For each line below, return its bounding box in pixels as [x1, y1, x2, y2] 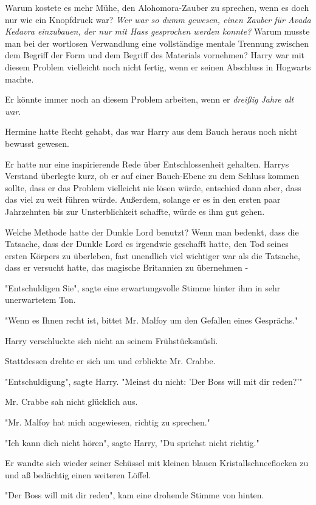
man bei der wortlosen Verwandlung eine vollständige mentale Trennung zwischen [5, 36, 309, 49]
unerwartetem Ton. [5, 293, 76, 306]
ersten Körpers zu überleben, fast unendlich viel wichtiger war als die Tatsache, [5, 249, 300, 262]
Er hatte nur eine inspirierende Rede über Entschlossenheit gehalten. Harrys [5, 157, 289, 170]
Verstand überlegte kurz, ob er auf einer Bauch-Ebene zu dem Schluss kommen [5, 169, 300, 182]
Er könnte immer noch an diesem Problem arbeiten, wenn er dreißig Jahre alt [5, 93, 294, 106]
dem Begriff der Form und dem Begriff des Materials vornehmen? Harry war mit [5, 49, 304, 61]
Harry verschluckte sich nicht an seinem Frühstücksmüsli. [5, 334, 218, 347]
